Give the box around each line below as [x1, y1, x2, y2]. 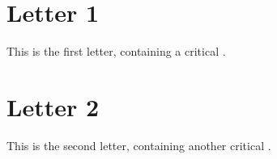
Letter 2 [6, 90, 100, 123]
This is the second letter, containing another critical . [6, 136, 271, 153]
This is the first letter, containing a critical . [6, 43, 226, 60]
